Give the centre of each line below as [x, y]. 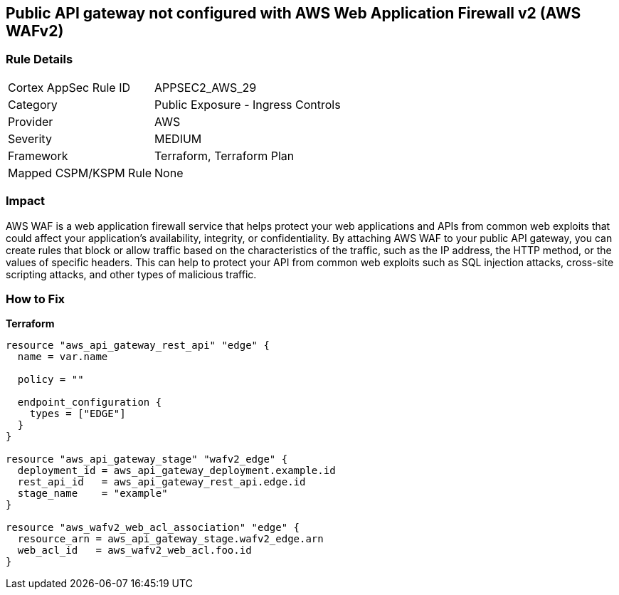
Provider [31, 121]
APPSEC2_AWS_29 [206, 87]
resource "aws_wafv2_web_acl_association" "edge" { [153, 528]
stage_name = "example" [92, 494]
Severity [30, 138]
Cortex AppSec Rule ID [69, 87]
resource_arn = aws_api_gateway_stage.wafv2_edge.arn [170, 539]
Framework [38, 156]
